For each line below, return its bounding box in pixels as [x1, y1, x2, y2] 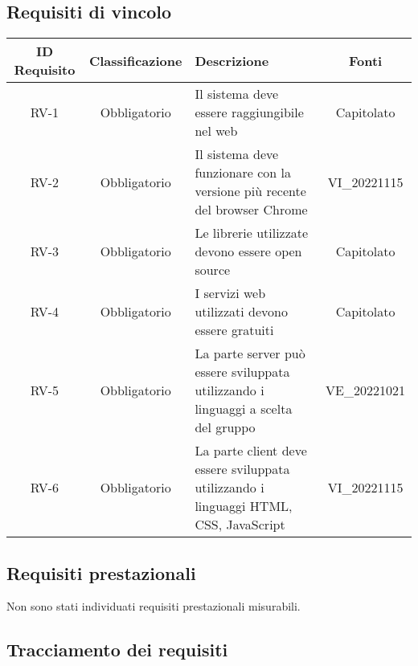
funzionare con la [195, 163, 292, 182]
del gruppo [195, 418, 256, 437]
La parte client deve [195, 441, 307, 460]
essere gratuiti [195, 321, 274, 340]
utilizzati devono [195, 302, 288, 321]
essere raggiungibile [195, 103, 304, 122]
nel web [195, 121, 238, 141]
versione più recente [195, 182, 306, 201]
